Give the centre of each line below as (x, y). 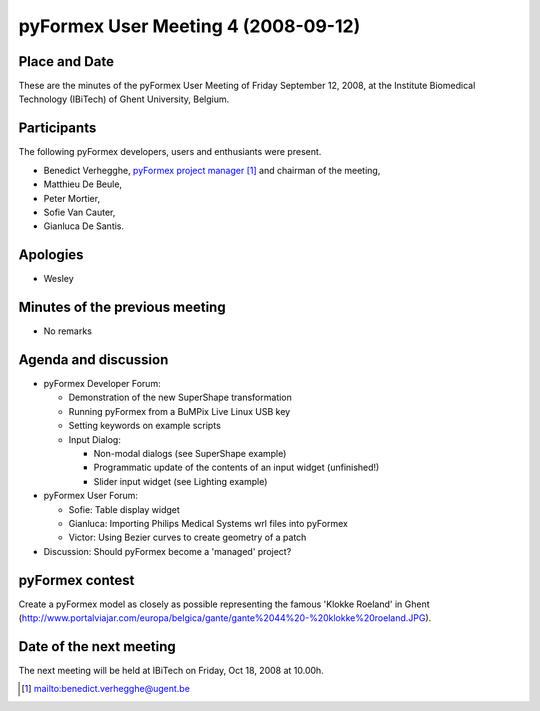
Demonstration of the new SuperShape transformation (180, 397)
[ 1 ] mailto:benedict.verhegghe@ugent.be (105, 689)
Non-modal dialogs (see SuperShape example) (190, 453)
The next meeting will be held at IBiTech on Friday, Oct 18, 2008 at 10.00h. (171, 670)
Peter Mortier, (71, 198)
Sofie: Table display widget (124, 509)
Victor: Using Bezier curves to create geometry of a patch (187, 537)
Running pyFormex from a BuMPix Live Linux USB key (179, 411)
